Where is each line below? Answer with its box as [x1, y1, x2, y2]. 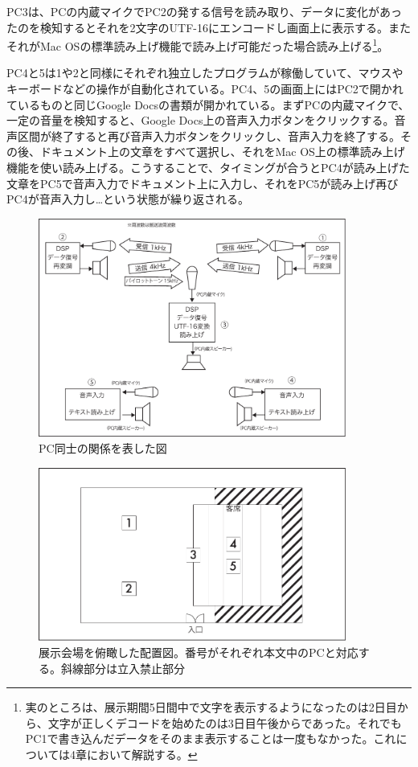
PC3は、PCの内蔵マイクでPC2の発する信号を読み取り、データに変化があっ [6, 3, 403, 19]
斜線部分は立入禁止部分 [60, 659, 185, 676]
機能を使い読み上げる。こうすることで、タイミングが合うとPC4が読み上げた [6, 159, 410, 175]
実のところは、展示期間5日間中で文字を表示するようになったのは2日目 [25, 699, 397, 716]
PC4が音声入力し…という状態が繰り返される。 [6, 191, 250, 207]
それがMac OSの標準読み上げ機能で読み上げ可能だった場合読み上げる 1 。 [6, 35, 389, 54]
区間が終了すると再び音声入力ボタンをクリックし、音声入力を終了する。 [17, 127, 400, 144]
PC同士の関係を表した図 [39, 440, 167, 457]
